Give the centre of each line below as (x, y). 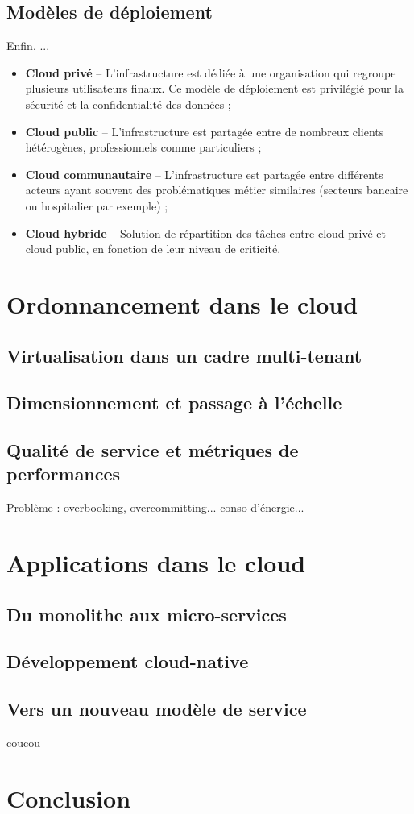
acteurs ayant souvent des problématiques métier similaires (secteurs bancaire (217, 190)
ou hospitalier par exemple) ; (97, 205)
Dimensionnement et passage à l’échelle (174, 403)
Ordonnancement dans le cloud (182, 303)
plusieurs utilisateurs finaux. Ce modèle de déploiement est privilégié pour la (214, 88)
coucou (23, 742)
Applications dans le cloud (156, 563)
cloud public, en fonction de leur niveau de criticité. (153, 249)
